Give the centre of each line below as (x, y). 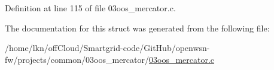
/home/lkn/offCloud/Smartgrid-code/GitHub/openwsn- (107, 48)
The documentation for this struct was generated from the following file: (137, 28)
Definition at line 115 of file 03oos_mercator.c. (90, 8)
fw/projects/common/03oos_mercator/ (77, 59)
